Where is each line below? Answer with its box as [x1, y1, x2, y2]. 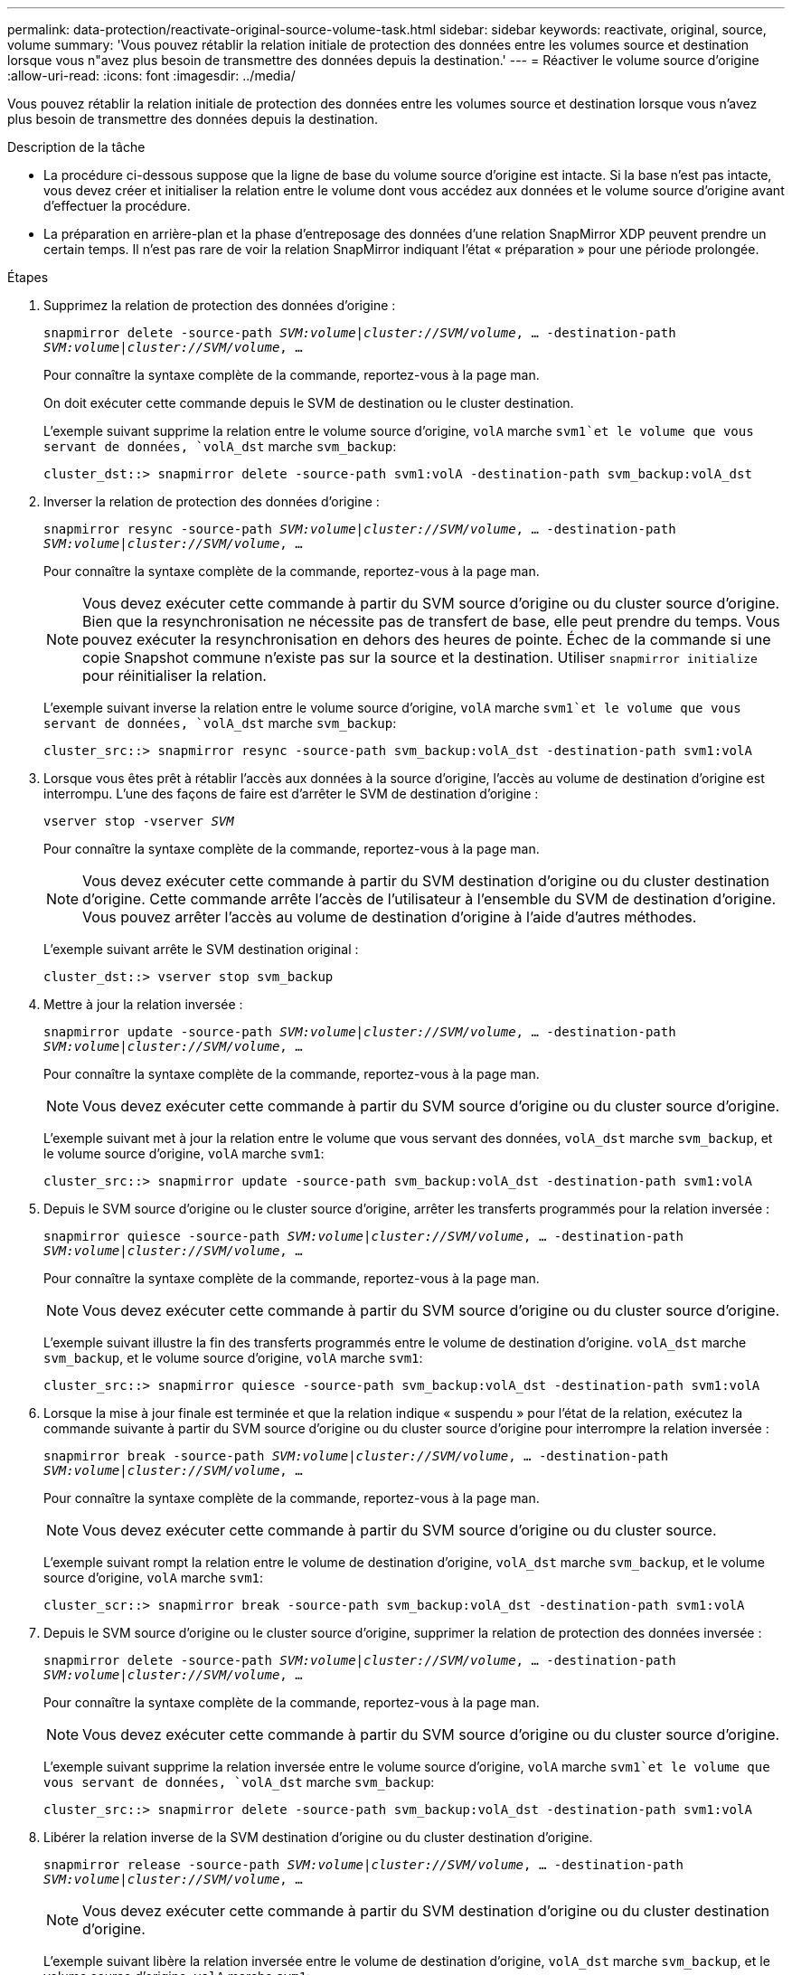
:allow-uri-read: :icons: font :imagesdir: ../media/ [7, 68, 296, 83]
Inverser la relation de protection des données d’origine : [43, 494, 380, 509]
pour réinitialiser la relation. [82, 666, 267, 685]
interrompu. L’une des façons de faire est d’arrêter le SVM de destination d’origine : [43, 786, 539, 801]
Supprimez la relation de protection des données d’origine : [43, 298, 396, 313]
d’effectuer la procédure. [43, 198, 191, 213]
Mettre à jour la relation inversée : [43, 997, 243, 1012]
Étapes [7, 269, 49, 285]
